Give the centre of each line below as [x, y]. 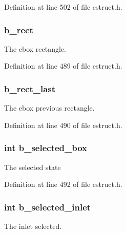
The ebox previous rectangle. [49, 108]
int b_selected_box [46, 148]
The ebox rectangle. [35, 48]
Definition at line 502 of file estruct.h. [63, 7]
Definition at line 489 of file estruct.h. [63, 66]
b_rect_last [30, 88]
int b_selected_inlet [48, 207]
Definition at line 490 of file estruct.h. [63, 125]
